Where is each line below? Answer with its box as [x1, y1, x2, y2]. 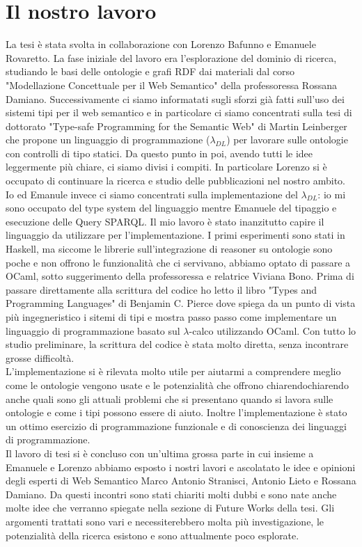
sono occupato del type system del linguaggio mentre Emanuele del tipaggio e [6, 200, 337, 215]
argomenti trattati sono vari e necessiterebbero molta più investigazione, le [6, 514, 324, 528]
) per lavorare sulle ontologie [226, 132, 348, 147]
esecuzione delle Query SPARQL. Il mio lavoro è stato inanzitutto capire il [6, 214, 324, 228]
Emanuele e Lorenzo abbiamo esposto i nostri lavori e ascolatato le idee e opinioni [6, 459, 356, 474]
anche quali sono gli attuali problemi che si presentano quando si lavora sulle [6, 391, 333, 406]
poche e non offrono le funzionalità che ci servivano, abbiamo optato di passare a [6, 255, 351, 269]
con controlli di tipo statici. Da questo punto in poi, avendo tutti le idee [6, 145, 313, 160]
